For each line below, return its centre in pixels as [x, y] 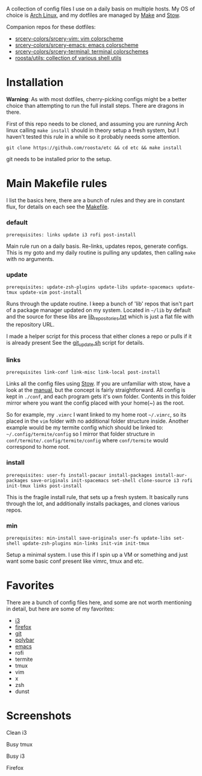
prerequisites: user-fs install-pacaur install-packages [79, 475]
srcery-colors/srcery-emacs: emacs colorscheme [77, 45]
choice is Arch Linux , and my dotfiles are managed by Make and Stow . [93, 15]
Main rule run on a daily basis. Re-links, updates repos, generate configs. [97, 246]
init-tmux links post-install [44, 486]
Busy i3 [16, 756]
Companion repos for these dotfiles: [51, 27]
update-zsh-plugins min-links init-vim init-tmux [86, 543]
